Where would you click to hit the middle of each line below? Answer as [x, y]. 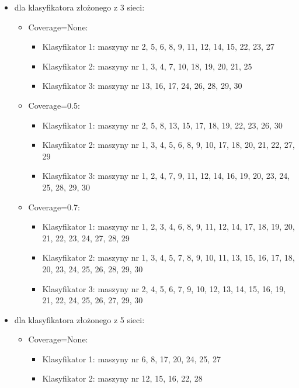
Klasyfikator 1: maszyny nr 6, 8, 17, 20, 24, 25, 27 [131, 358]
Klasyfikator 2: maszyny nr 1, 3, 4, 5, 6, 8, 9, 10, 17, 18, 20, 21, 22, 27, [168, 145]
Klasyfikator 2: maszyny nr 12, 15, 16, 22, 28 [122, 378]
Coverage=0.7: [54, 207]
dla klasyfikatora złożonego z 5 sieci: [79, 319]
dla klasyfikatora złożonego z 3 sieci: [79, 7]
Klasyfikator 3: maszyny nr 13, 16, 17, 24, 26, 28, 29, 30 [142, 86]
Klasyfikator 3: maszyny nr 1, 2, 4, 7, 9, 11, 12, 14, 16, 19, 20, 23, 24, [166, 176]
